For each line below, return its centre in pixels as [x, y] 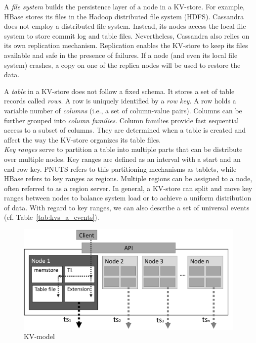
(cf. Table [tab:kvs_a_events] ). [52, 217]
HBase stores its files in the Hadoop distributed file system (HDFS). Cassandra [124, 16]
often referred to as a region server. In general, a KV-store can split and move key [128, 188]
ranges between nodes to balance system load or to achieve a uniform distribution [128, 198]
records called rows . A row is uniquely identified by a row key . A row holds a [120, 101]
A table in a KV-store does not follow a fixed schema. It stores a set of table [119, 91]
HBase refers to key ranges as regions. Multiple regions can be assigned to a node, [128, 178]
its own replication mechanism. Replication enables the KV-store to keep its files [126, 45]
